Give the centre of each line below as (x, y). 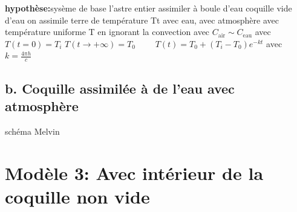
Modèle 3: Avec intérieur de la (134, 172)
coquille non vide (77, 196)
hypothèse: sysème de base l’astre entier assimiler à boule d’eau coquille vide (148, 8)
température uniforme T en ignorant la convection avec (107, 32)
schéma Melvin (32, 131)
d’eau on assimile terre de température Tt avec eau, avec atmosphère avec (142, 20)
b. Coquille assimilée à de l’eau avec (120, 88)
